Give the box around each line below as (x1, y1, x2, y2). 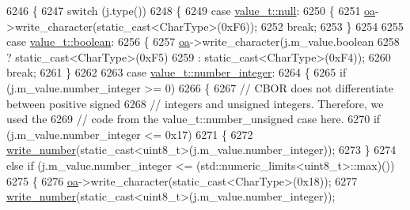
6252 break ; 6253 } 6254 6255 (260, 17, 404, 34)
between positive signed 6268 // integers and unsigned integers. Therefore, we (6, 95, 384, 111)
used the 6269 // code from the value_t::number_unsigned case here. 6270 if (6, 111, 381, 127)
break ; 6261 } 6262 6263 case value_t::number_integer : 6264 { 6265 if (6, 64, 347, 81)
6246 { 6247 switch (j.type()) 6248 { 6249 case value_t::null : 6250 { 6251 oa (6, 2, 376, 18)
